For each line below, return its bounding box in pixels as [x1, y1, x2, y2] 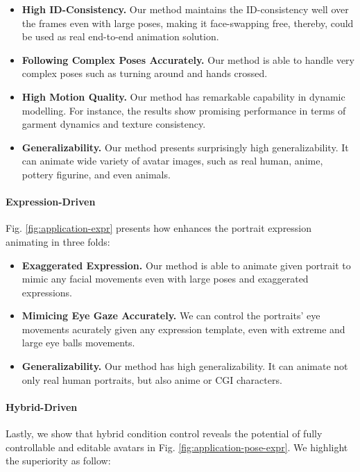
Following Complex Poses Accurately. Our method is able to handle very [22, 52, 354, 67]
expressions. [22, 285, 73, 299]
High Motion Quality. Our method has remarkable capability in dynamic [22, 89, 345, 103]
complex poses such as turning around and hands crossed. [22, 66, 268, 81]
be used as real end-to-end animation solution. [22, 29, 219, 44]
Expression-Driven [6, 194, 96, 209]
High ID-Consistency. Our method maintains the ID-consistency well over [22, 2, 349, 16]
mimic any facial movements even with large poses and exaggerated [22, 271, 309, 286]
